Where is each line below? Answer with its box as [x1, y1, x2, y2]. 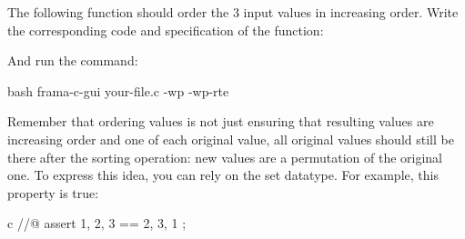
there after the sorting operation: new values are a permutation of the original [7, 147, 443, 166]
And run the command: [7, 51, 138, 70]
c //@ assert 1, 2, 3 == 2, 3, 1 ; [7, 214, 187, 233]
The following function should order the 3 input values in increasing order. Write [7, 3, 459, 21]
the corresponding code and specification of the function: [7, 20, 324, 39]
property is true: [7, 183, 99, 202]
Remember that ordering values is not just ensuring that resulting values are [7, 112, 434, 131]
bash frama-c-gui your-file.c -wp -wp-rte [7, 81, 229, 100]
